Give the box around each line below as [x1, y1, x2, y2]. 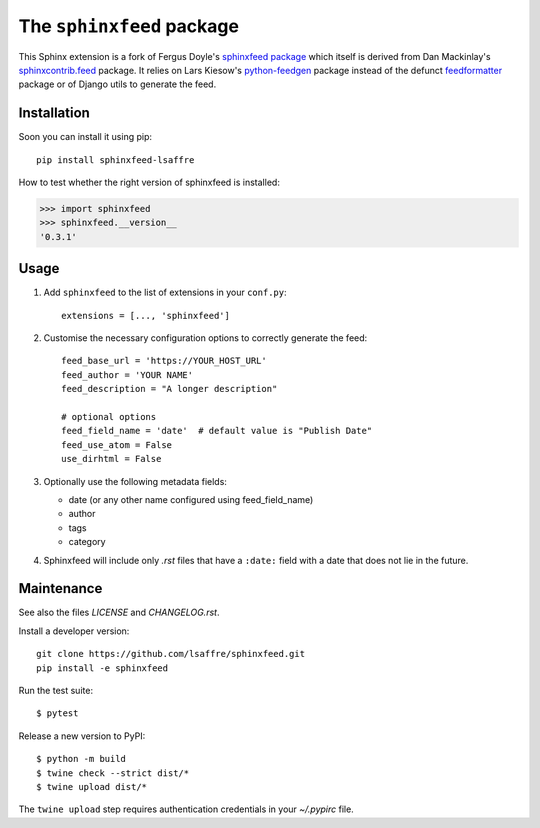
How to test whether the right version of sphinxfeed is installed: [18, 176, 280, 189]
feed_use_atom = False [61, 439, 173, 450]
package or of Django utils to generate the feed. [18, 78, 217, 90]
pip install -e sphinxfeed [36, 662, 169, 674]
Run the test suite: [18, 685, 94, 696]
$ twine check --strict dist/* [36, 767, 190, 779]
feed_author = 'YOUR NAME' [61, 369, 194, 380]
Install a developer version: [18, 625, 130, 637]
